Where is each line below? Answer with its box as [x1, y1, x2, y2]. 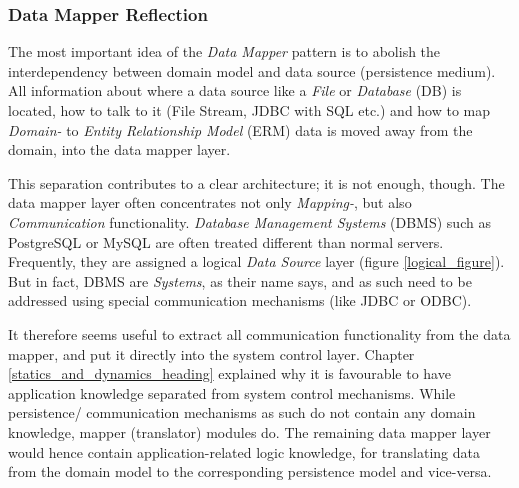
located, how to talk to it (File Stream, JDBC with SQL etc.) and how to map [8, 100, 491, 120]
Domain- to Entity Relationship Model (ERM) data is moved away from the [8, 119, 473, 140]
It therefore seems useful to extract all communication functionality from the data [8, 323, 511, 344]
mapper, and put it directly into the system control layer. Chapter [8, 343, 415, 364]
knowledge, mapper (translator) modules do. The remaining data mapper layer [8, 421, 491, 442]
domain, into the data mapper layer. [8, 139, 231, 160]
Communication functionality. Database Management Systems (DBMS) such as [8, 211, 491, 232]
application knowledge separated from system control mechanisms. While [8, 382, 456, 403]
